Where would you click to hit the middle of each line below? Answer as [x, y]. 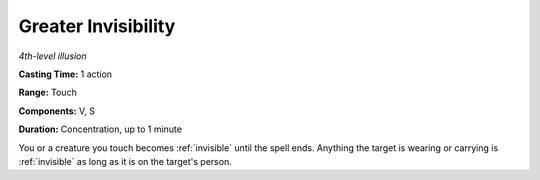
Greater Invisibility [97, 26]
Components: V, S [56, 111]
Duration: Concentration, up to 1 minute [100, 129]
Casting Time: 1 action [65, 74]
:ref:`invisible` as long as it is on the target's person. [125, 161]
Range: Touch [47, 92]
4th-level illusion [52, 56]
